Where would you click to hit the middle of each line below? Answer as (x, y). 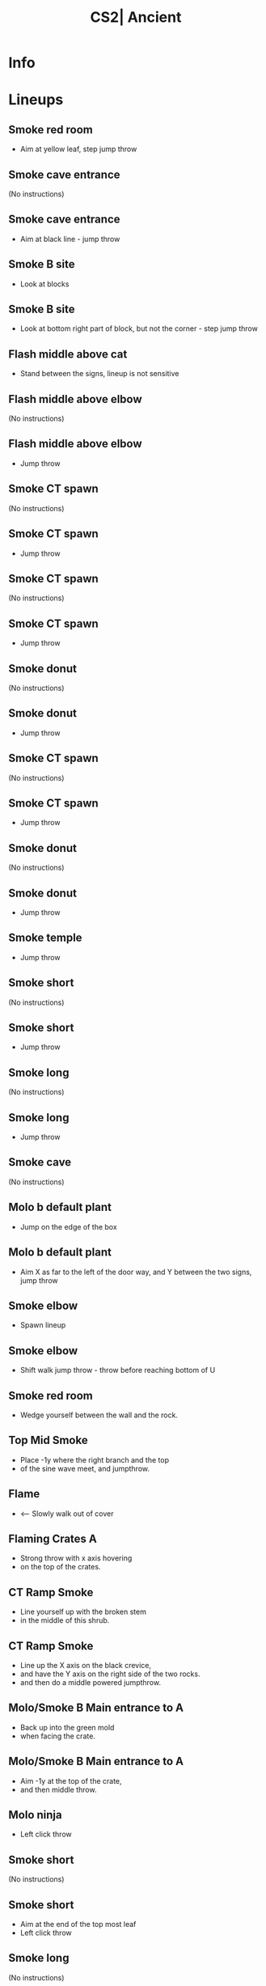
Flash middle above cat (68, 354)
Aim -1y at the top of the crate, (71, 1781)
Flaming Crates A (53, 1538)
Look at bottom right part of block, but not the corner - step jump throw (139, 328)
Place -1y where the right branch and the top (95, 1459)
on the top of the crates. (60, 1567)
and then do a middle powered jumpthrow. (91, 1682)
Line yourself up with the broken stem (83, 1612)
